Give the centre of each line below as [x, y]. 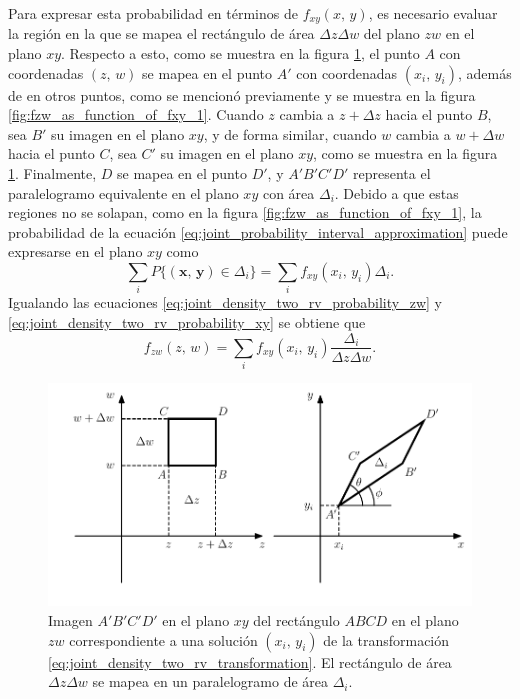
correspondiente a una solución [163, 639]
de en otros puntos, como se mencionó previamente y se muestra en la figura [242, 94]
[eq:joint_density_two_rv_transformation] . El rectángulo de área [250, 661]
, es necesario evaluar [433, 13]
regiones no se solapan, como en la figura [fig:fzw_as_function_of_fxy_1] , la [245, 212]
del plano [391, 33]
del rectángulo [296, 620]
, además [485, 72]
